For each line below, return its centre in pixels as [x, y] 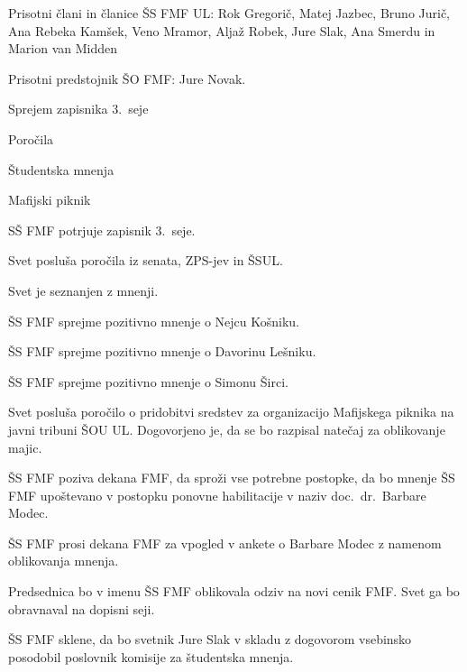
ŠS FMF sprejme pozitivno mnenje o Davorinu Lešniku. [162, 351]
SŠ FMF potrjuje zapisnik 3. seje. [102, 230]
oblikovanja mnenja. [64, 561]
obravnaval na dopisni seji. [82, 608]
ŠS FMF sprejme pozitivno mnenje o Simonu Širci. [148, 381]
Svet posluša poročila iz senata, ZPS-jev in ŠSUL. [146, 260]
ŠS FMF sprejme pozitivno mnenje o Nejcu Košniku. [154, 321]
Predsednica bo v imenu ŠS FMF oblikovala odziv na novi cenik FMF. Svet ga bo [234, 591]
